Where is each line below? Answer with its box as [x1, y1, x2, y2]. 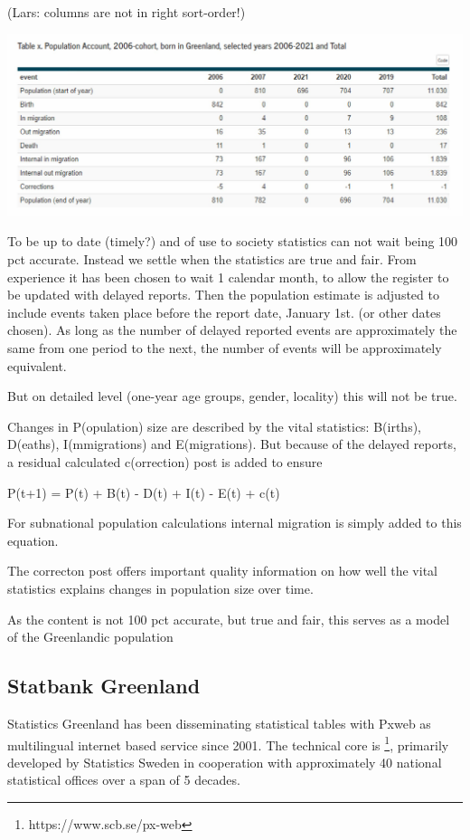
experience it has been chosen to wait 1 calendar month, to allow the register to [7, 267, 449, 286]
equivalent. [7, 356, 67, 375]
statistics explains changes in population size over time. [7, 578, 314, 597]
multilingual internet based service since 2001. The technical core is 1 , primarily [7, 732, 449, 754]
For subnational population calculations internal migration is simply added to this [7, 513, 462, 532]
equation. [7, 530, 59, 549]
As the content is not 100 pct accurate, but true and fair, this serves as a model [7, 609, 450, 628]
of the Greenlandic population [7, 627, 174, 646]
